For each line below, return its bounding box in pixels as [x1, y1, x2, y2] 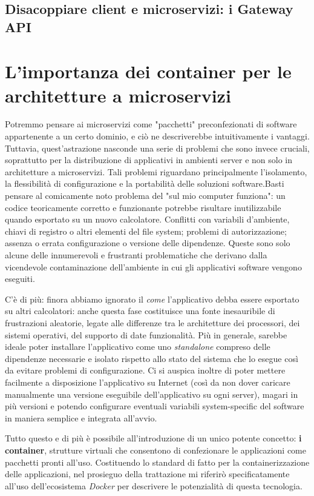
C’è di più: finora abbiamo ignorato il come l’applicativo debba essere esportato [5, 292, 299, 305]
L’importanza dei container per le [5, 59, 292, 84]
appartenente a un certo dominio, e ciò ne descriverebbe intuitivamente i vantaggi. [5, 130, 310, 142]
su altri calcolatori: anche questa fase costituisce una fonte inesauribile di [5, 304, 275, 317]
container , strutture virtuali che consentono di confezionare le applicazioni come [5, 443, 306, 456]
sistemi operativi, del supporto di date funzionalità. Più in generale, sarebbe [5, 328, 287, 341]
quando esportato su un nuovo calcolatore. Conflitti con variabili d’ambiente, [5, 213, 290, 226]
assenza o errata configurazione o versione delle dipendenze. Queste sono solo [5, 236, 290, 249]
